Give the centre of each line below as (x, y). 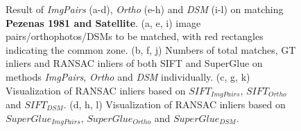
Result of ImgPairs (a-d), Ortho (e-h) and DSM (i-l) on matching (145, 9)
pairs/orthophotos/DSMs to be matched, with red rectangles (135, 36)
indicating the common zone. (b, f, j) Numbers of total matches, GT (151, 49)
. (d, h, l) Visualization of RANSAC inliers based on (174, 104)
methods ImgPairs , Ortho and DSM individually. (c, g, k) (128, 76)
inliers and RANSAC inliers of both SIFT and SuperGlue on (134, 63)
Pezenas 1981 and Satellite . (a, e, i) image (103, 22)
